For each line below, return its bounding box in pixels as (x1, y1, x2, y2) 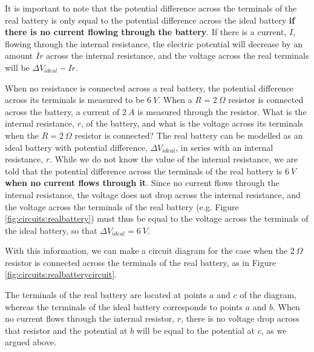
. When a (158, 93, 192, 106)
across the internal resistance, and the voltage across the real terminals (46, 49, 309, 62)
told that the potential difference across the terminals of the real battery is (5, 164, 283, 177)
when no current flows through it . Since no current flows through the (5, 176, 280, 189)
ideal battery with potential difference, (5, 141, 148, 153)
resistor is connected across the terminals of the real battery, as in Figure (5, 256, 276, 268)
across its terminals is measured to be (5, 93, 145, 106)
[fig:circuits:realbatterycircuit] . (5, 268, 117, 281)
